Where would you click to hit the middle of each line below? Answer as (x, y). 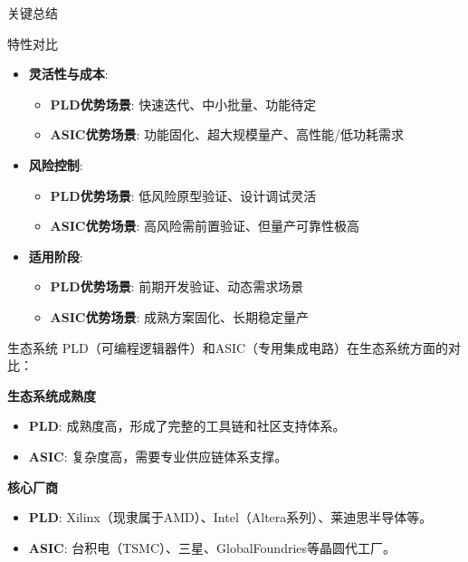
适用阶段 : (56, 256)
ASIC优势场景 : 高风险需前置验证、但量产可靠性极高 (205, 226)
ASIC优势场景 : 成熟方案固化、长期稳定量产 (180, 316)
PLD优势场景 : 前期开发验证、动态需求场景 (177, 286)
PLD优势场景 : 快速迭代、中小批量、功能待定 (183, 104)
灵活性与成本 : (68, 74)
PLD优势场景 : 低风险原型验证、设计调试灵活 (183, 195)
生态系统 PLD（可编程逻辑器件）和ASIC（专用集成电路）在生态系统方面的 (228, 347)
